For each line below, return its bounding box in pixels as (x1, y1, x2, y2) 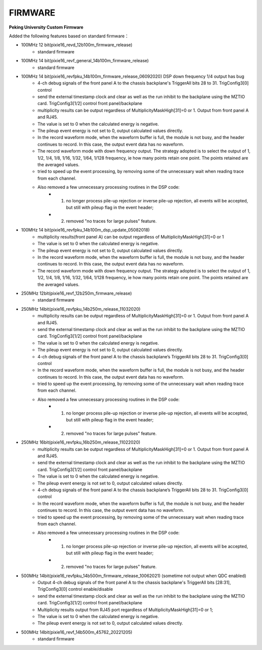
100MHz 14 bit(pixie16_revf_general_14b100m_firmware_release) (21, 58, 149, 64)
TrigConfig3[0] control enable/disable (37, 586, 114, 592)
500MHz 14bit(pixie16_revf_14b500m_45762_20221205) (21, 629, 132, 635)
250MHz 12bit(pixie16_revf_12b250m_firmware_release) (21, 290, 132, 296)
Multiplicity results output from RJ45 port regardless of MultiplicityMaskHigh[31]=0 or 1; (37, 607, 213, 613)
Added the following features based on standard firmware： (9, 33, 129, 39)
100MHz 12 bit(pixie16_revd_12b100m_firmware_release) (21, 42, 133, 48)
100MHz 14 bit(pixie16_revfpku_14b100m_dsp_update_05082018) (21, 227, 150, 233)
